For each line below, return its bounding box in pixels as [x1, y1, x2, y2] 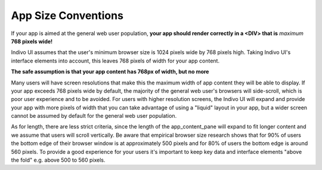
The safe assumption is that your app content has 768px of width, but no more [11, 68, 209, 75]
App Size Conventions [11, 9, 123, 22]
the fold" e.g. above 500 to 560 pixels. [11, 156, 106, 163]
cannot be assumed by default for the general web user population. [11, 112, 177, 119]
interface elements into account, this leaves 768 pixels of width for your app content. [11, 57, 220, 64]
